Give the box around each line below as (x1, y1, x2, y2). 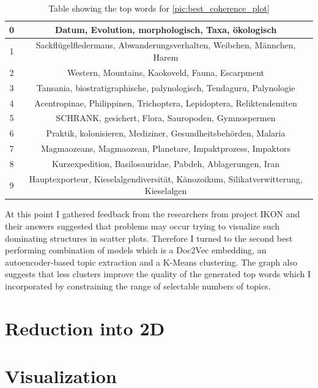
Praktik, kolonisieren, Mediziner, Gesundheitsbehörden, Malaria (46, 127, 286, 140)
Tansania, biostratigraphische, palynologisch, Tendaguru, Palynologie (36, 81, 295, 94)
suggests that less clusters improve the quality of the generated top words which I (5, 267, 311, 280)
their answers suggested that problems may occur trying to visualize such (5, 220, 280, 233)
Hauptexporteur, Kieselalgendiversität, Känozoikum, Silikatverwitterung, (29, 172, 303, 185)
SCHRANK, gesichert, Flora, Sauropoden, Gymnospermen (56, 111, 276, 124)
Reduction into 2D (5, 315, 165, 340)
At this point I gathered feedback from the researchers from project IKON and (5, 207, 300, 220)
